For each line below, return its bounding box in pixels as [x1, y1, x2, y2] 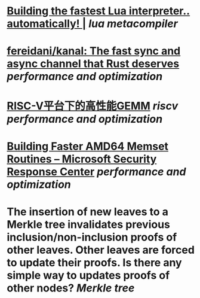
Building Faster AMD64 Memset [7, 139, 169, 153]
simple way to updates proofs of [7, 268, 170, 282]
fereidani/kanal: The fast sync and [7, 44, 181, 58]
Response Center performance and [7, 165, 186, 178]
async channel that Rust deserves [7, 57, 180, 71]
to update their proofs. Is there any [7, 256, 182, 269]
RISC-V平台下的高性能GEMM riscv [7, 99, 179, 112]
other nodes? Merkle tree [7, 281, 135, 294]
